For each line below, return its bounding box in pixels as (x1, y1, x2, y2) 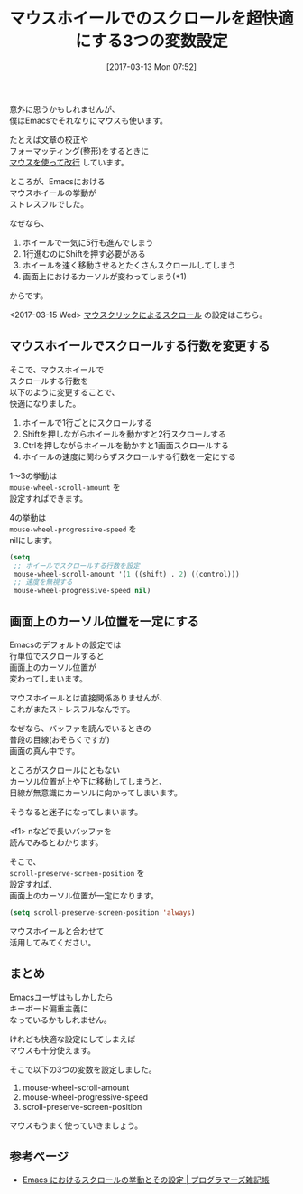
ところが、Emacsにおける (9, 175, 106, 186)
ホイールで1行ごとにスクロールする (22, 417, 153, 428)
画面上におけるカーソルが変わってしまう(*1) (22, 270, 188, 281)
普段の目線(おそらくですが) (9, 734, 110, 745)
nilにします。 (9, 534, 57, 545)
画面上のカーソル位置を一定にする (9, 614, 200, 629)
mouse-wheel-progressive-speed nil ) (13, 587, 151, 596)
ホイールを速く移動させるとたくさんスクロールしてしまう (22, 259, 236, 270)
